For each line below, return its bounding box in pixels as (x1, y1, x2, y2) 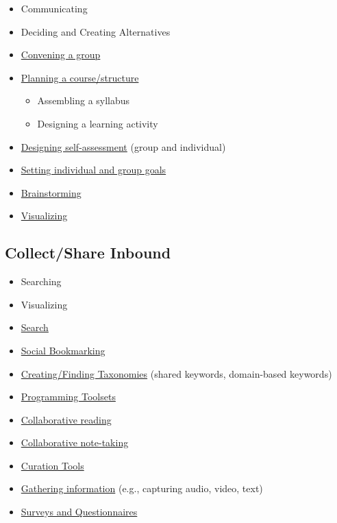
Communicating (21, 1, 88, 15)
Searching (21, 274, 62, 289)
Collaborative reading (21, 412, 112, 426)
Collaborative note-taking (21, 435, 129, 450)
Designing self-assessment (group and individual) (21, 139, 226, 154)
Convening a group (21, 47, 101, 62)
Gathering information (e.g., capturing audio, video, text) (21, 481, 263, 496)
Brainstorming (21, 185, 82, 199)
